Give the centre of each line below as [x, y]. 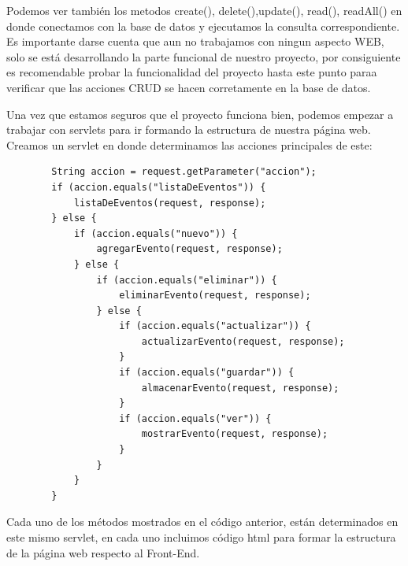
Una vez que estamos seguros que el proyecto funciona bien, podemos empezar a [200, 114]
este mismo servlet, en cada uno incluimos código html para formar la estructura [201, 537]
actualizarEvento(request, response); [243, 341]
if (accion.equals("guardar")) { [207, 373]
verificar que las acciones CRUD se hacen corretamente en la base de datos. [189, 87]
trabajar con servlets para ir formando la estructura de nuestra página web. [189, 129]
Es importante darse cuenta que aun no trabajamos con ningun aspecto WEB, [195, 41]
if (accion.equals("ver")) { [195, 418]
